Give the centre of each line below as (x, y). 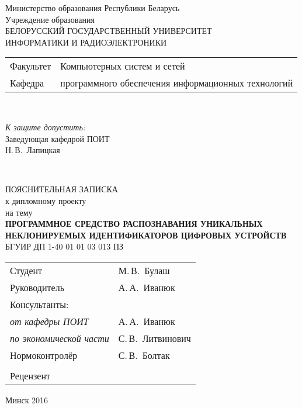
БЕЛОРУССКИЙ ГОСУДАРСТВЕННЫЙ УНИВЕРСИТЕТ (109, 31)
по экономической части (60, 338)
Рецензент (30, 375)
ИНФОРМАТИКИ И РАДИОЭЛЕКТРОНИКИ (86, 42)
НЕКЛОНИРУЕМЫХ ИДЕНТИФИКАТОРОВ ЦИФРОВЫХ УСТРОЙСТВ (146, 235)
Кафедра (27, 83)
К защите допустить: (46, 127)
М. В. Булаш (144, 270)
